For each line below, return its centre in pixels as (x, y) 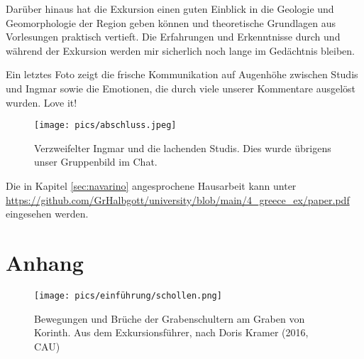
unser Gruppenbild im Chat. (96, 162)
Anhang (45, 262)
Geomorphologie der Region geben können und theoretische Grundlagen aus (171, 22)
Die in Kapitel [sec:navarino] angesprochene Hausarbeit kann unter (151, 186)
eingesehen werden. (47, 214)
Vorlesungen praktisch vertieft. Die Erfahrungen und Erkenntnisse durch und (173, 37)
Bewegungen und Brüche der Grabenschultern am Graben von (170, 318)
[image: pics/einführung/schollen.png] (128, 295)
